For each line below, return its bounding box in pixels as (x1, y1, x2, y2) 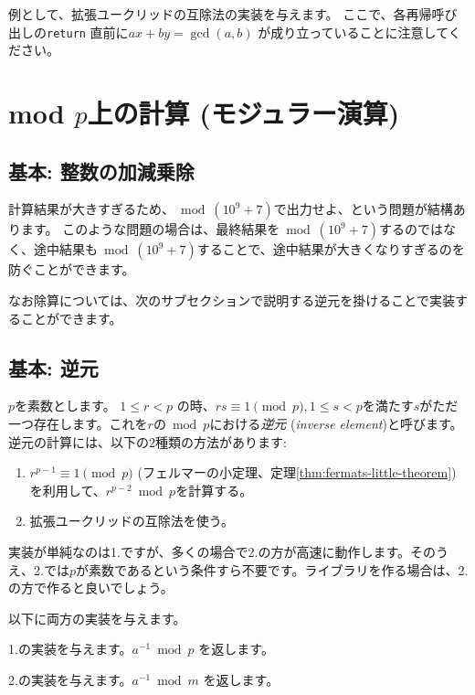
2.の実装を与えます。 (8, 669, 132, 689)
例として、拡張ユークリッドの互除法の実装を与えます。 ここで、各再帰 (8, 5, 432, 23)
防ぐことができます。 (8, 260, 135, 279)
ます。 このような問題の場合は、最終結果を (20, 219, 280, 239)
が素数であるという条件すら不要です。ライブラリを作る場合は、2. (75, 560, 469, 579)
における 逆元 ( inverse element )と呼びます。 (209, 414, 463, 433)
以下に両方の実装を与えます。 (8, 608, 186, 627)
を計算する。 (175, 480, 253, 499)
